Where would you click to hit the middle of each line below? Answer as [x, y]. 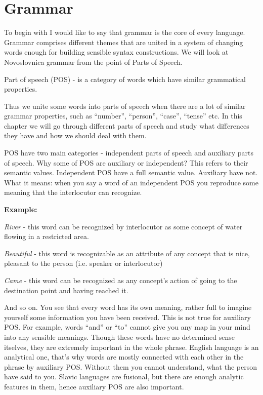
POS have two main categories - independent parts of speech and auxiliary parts [129, 153]
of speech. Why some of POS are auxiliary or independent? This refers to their [126, 162]
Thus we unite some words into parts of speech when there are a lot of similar [125, 106]
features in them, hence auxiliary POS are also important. [94, 386]
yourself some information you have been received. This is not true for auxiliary [127, 317]
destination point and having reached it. [66, 290]
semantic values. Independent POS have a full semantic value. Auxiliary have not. [131, 172]
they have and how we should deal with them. [75, 135]
